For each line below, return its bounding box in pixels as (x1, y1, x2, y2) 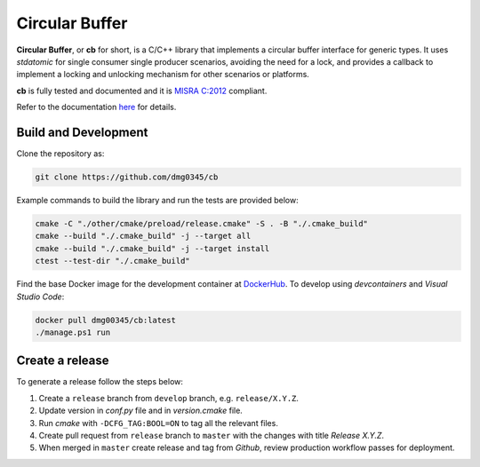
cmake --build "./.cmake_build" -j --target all (35, 231, 252, 241)
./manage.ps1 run (35, 327, 111, 337)
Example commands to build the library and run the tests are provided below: (16, 194, 299, 205)
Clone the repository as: (16, 148, 105, 159)
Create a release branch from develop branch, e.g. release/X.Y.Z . (38, 392, 300, 403)
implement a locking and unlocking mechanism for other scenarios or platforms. (16, 69, 310, 80)
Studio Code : (16, 291, 65, 302)
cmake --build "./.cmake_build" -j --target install (35, 243, 270, 253)
